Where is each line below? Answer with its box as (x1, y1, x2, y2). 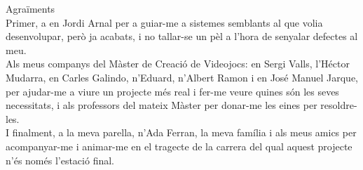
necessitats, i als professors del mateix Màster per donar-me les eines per (6, 98, 317, 112)
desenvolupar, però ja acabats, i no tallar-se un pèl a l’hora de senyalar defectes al (6, 29, 358, 44)
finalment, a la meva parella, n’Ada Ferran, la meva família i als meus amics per (12, 125, 357, 140)
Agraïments (6, 1, 55, 15)
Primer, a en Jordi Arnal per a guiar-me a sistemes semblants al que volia (6, 15, 323, 30)
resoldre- (320, 98, 357, 112)
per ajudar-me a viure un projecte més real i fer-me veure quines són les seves (6, 84, 339, 98)
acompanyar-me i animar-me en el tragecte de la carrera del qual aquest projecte (6, 138, 352, 153)
